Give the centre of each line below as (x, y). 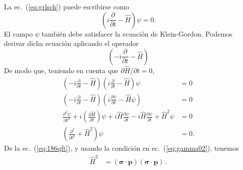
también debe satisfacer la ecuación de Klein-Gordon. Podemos (137, 33)
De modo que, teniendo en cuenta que (61, 70)
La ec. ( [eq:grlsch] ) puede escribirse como (67, 6)
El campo (19, 33)
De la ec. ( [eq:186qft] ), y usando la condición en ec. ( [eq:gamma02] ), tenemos (121, 148)
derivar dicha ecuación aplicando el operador (71, 43)
